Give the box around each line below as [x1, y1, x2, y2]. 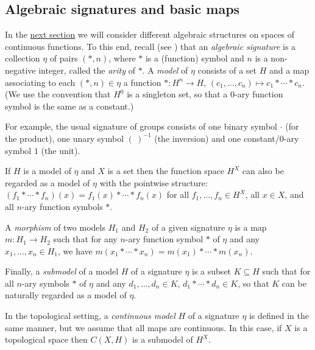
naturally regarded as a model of [5, 289, 127, 301]
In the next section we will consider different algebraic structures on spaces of [5, 28, 295, 41]
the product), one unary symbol [5, 131, 124, 144]
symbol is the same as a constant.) [5, 99, 134, 112]
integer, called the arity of [38, 63, 135, 76]
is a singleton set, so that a [127, 88, 228, 100]
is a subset [192, 265, 232, 278]
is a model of [23, 164, 71, 177]
